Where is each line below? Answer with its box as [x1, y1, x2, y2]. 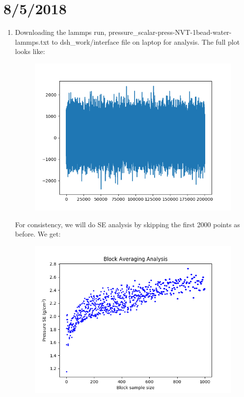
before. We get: [15, 229, 61, 239]
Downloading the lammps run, [15, 27, 107, 37]
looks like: [15, 46, 45, 56]
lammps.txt [15, 36, 50, 47]
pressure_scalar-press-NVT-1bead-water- [108, 27, 232, 37]
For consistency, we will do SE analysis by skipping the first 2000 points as [15, 219, 240, 229]
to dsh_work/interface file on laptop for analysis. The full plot [52, 36, 240, 47]
